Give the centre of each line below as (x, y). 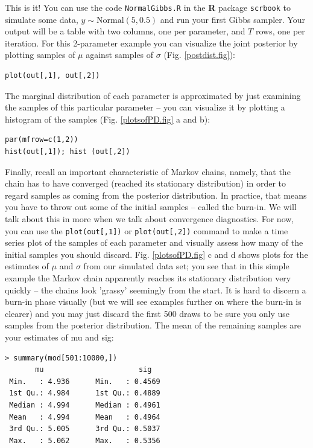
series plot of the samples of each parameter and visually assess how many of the (154, 242)
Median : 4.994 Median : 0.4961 (85, 405)
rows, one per (280, 31)
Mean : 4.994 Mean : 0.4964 (85, 417)
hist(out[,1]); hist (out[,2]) (68, 152)
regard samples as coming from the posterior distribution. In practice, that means (156, 195)
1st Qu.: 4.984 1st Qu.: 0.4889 (85, 393)
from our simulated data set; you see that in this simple (186, 266)
